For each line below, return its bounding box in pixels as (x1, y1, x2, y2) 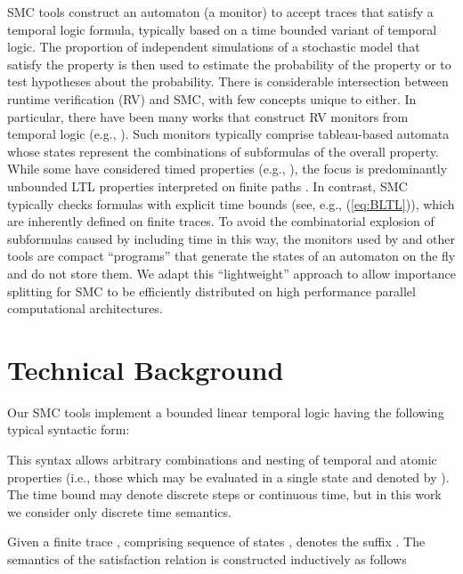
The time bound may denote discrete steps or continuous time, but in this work (7, 485, 442, 504)
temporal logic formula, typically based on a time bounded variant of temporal (7, 20, 437, 38)
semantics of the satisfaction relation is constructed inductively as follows (7, 549, 407, 568)
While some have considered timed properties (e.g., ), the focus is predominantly (7, 159, 448, 178)
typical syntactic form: (7, 420, 130, 439)
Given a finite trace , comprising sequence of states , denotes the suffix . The (7, 532, 426, 551)
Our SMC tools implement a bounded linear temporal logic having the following (7, 402, 444, 421)
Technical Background (7, 351, 284, 387)
